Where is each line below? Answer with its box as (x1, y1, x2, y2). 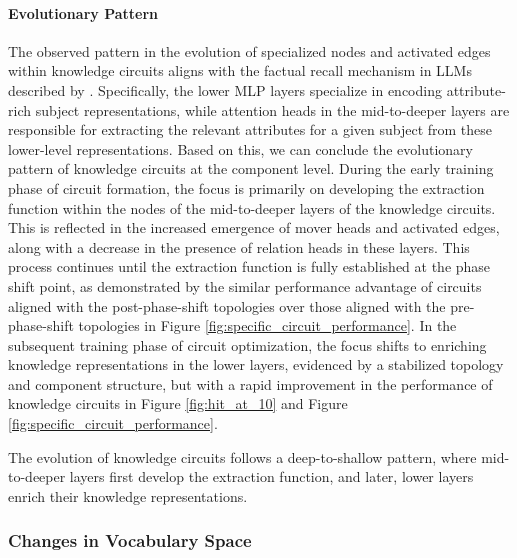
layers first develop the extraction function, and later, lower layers (69, 466, 474, 487)
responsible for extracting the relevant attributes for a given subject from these (8, 119, 493, 140)
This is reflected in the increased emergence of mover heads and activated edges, (8, 217, 500, 238)
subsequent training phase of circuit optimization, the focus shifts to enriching (8, 334, 487, 355)
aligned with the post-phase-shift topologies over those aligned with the (8, 295, 446, 316)
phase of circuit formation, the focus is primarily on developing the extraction (8, 177, 485, 198)
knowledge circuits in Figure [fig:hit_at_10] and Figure (8, 393, 348, 414)
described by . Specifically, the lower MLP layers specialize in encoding (8, 79, 442, 100)
